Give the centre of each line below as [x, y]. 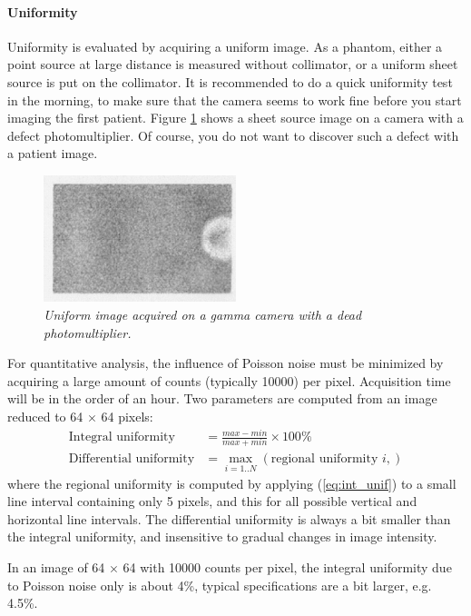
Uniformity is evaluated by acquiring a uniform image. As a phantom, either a [225, 46]
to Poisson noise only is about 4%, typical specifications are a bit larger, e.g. [220, 585]
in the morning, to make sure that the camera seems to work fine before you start [235, 99]
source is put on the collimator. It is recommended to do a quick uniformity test [230, 81]
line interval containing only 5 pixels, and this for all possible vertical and [212, 501]
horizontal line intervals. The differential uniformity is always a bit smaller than [229, 518]
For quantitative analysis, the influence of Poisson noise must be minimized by [226, 363]
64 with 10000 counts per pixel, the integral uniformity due [287, 567]
